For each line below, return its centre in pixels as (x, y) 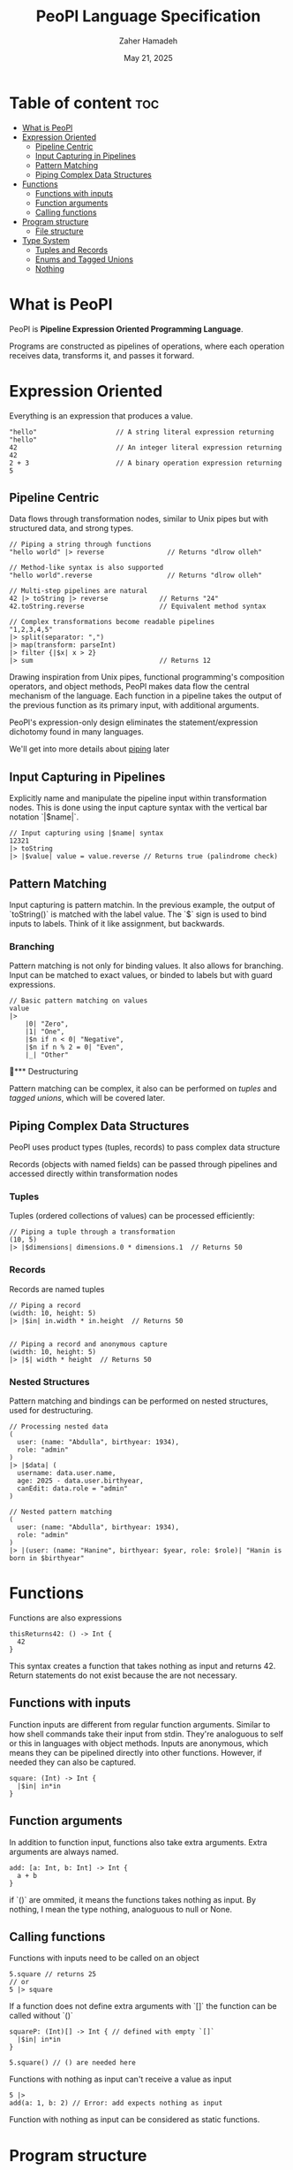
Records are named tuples (57, 1289)
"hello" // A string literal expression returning (142, 432)
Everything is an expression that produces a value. (101, 416)
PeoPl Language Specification (148, 16)
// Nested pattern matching (61, 1512)
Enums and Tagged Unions (84, 259)
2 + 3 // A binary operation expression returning (146, 463)
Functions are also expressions (65, 1618)
